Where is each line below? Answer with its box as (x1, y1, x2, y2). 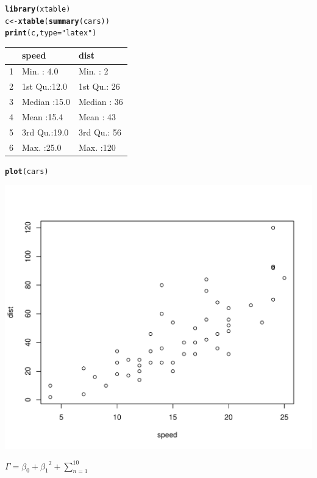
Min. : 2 (78, 65, 109, 78)
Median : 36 (78, 95, 123, 107)
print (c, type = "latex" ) (5, 29, 97, 38)
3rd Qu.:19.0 (22, 125, 69, 138)
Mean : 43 (78, 110, 116, 123)
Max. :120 (78, 140, 116, 153)
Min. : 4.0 (22, 65, 59, 78)
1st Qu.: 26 (78, 80, 120, 93)
